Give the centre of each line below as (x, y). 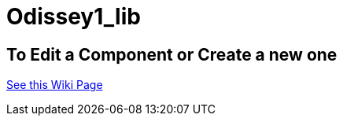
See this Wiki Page (55, 85)
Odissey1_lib (74, 17)
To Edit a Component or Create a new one (172, 54)
